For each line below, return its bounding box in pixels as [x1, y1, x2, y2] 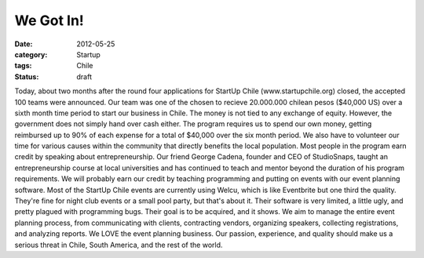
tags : [14, 61, 32, 71]
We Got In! [14, 12, 84, 29]
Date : [14, 39, 33, 49]
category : [14, 49, 48, 59]
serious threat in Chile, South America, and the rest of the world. [14, 240, 223, 249]
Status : [14, 71, 39, 82]
